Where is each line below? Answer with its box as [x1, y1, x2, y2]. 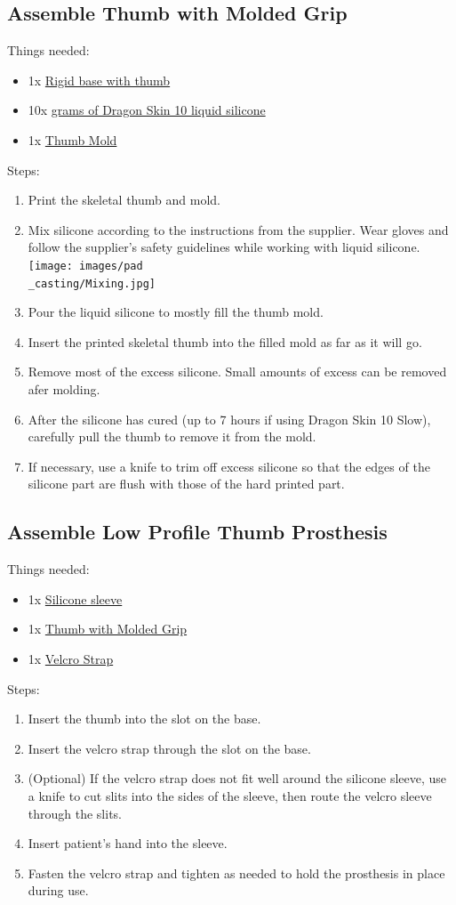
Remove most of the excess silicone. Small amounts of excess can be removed [28, 362, 447, 381]
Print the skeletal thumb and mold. [28, 190, 220, 209]
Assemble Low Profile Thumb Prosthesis [7, 518, 388, 545]
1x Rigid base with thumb [28, 70, 171, 89]
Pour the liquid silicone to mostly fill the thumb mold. [28, 303, 324, 321]
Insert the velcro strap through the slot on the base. [28, 739, 311, 757]
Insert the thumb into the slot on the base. [28, 709, 261, 728]
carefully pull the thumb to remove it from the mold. [28, 427, 316, 446]
